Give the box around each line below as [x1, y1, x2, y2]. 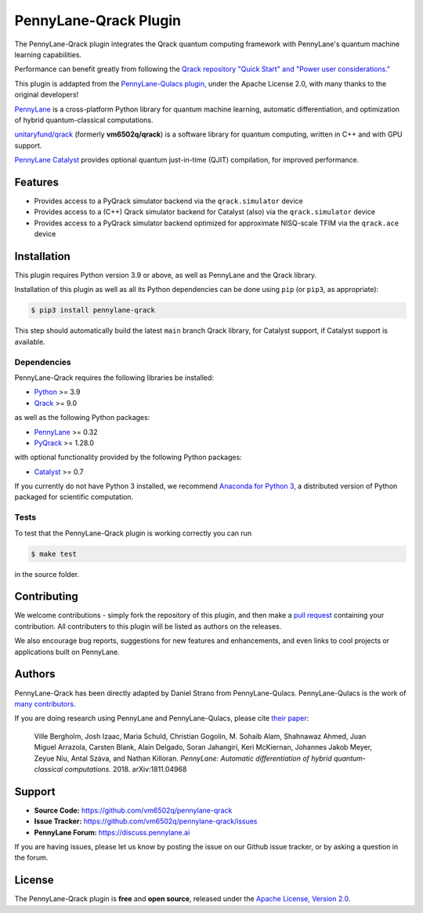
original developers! [14, 90, 79, 100]
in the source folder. [14, 569, 80, 579]
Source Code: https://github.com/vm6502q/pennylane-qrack [34, 805, 233, 815]
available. [14, 337, 46, 346]
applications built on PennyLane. [14, 647, 121, 656]
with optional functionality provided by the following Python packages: [14, 452, 242, 462]
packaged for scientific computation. [14, 492, 134, 502]
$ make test [31, 550, 78, 558]
